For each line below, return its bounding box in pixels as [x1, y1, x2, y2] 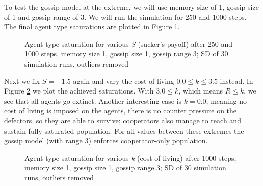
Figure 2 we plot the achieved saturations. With [4, 85, 154, 96]
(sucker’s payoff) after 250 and [138, 38, 233, 49]
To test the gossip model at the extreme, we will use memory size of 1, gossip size [4, 2, 259, 12]
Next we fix [4, 75, 40, 86]
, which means [178, 85, 223, 96]
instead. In [220, 75, 253, 86]
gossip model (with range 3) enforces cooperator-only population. [4, 135, 208, 146]
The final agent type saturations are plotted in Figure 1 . [4, 21, 180, 32]
